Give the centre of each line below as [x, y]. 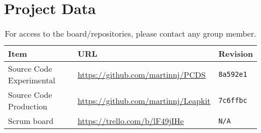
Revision [236, 54]
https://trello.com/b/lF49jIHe [131, 121]
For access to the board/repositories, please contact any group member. [130, 34]
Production [28, 106]
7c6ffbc [233, 101]
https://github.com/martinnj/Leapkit [144, 100]
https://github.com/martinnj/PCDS [142, 74]
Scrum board [31, 121]
